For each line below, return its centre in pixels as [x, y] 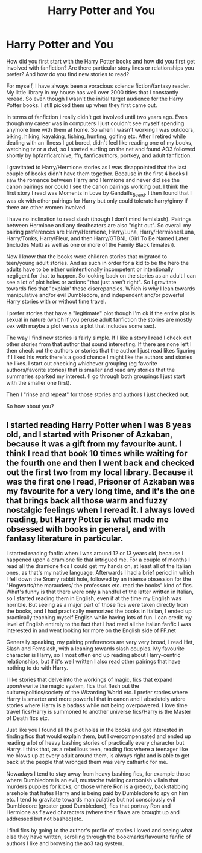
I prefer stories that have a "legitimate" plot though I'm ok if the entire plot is [100, 313]
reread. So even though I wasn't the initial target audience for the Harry [95, 99]
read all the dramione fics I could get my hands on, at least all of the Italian [99, 566]
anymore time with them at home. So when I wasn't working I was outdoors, [100, 129]
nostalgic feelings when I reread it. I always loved [100, 510]
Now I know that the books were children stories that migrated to [87, 256]
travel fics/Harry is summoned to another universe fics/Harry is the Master [99, 711]
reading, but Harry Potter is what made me [87, 520]
